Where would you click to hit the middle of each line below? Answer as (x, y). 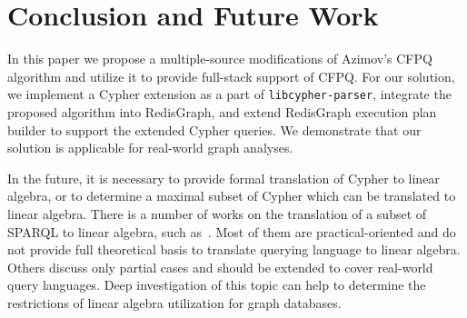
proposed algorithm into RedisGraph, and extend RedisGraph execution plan (222, 111)
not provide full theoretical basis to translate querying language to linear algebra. (234, 249)
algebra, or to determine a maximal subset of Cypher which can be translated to (232, 196)
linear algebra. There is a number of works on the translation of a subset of (217, 213)
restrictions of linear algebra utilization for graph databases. (174, 302)
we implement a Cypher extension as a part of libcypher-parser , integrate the (229, 94)
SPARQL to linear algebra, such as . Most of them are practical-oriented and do (232, 231)
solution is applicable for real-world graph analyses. (150, 148)
